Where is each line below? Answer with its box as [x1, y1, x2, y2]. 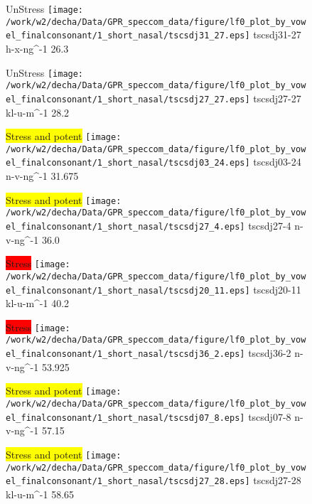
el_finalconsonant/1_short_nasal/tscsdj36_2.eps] [6, 349, 245, 360]
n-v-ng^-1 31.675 [6, 168, 79, 183]
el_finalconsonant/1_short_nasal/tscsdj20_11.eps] [6, 285, 250, 296]
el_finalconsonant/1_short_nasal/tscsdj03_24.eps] [6, 158, 250, 168]
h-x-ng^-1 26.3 [6, 41, 69, 55]
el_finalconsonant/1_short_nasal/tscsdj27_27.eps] [6, 94, 250, 104]
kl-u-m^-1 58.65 [6, 486, 75, 501]
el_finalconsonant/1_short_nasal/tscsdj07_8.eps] [6, 412, 245, 423]
